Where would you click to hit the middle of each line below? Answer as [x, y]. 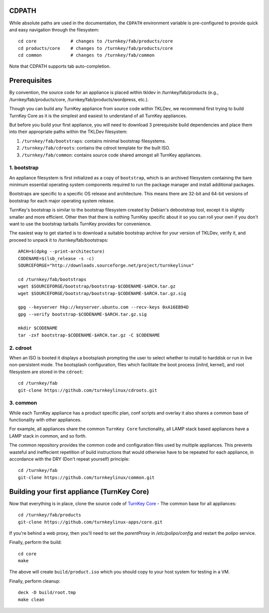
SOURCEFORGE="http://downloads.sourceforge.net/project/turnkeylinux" [106, 265]
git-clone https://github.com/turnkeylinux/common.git [86, 477]
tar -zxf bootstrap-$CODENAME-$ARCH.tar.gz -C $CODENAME [89, 335]
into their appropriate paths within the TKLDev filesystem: [68, 132]
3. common [23, 403]
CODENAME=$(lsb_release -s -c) [56, 258]
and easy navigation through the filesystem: [54, 29]
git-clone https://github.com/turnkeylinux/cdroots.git [88, 390]
